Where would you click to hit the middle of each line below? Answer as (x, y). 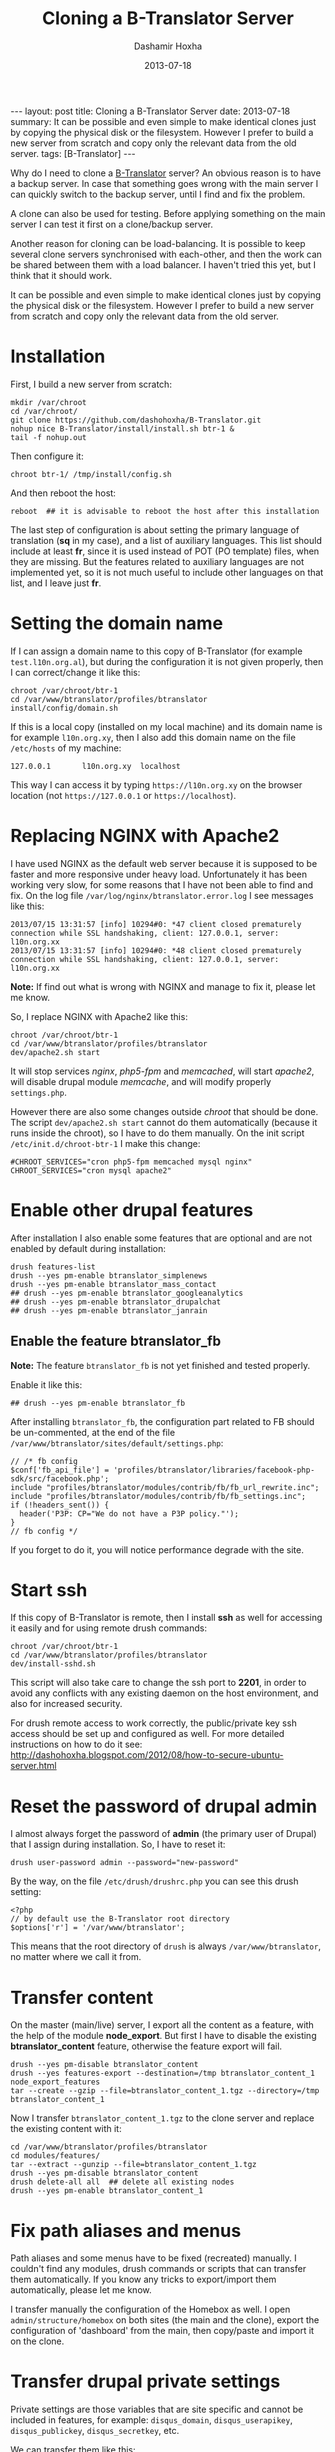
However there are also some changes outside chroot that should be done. (164, 1111)
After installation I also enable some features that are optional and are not (161, 1238)
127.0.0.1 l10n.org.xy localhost (96, 766)
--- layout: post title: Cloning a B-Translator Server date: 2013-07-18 (150, 111)
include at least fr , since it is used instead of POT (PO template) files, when (165, 551)
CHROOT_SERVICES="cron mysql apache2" (91, 1170)
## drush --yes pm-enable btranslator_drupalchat (116, 1302)
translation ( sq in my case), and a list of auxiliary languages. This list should (166, 540)
